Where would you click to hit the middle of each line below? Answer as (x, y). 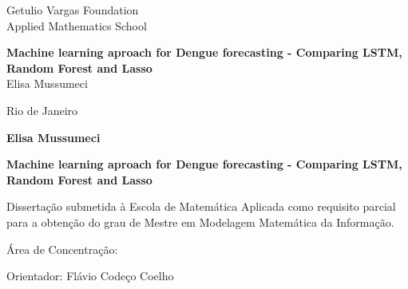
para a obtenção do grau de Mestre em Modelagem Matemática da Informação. (200, 222)
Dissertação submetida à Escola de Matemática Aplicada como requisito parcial (201, 206)
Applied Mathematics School (77, 25)
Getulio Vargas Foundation (73, 10)
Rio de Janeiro (42, 110)
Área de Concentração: (62, 249)
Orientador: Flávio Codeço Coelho (90, 276)
